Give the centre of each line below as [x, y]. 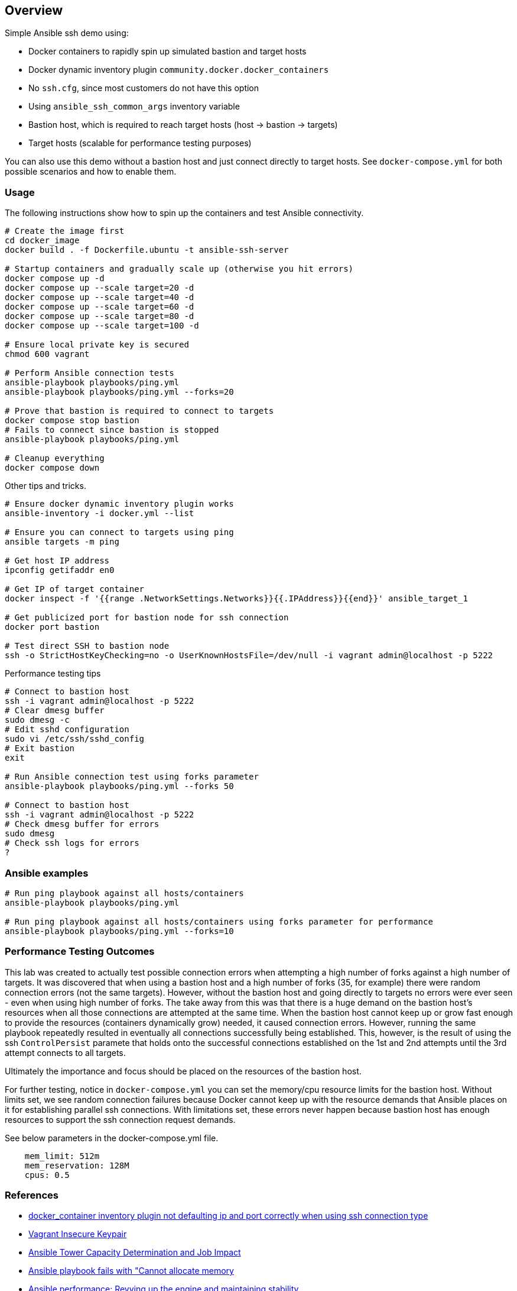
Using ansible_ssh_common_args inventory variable [134, 107]
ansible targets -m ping [62, 542]
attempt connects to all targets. [65, 1052]
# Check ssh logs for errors [72, 843]
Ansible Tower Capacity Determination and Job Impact [135, 1253]
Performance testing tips [53, 674]
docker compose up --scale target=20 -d [100, 288]
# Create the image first [65, 231]
